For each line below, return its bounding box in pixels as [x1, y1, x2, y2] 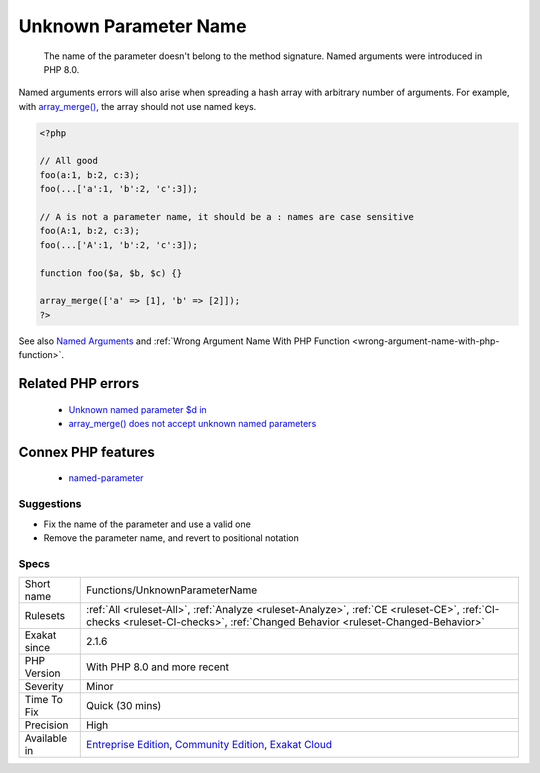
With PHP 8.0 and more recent [86, 660, 230, 674]
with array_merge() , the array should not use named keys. [18, 100, 257, 112]
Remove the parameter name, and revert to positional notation [43, 531, 299, 544]
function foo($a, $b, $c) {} [39, 267, 183, 279]
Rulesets [24, 609, 65, 623]
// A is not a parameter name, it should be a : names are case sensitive [39, 211, 415, 223]
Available [24, 731, 68, 745]
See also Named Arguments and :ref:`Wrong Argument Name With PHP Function [18, 335, 350, 347]
